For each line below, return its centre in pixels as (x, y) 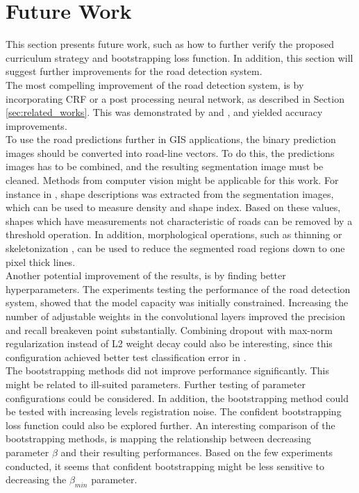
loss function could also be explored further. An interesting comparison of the (170, 425)
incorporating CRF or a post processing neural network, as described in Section (175, 98)
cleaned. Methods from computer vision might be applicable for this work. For (172, 180)
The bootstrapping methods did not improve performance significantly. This (168, 370)
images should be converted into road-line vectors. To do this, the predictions (170, 152)
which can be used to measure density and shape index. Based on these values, (173, 207)
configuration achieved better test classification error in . (126, 357)
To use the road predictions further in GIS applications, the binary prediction (171, 139)
